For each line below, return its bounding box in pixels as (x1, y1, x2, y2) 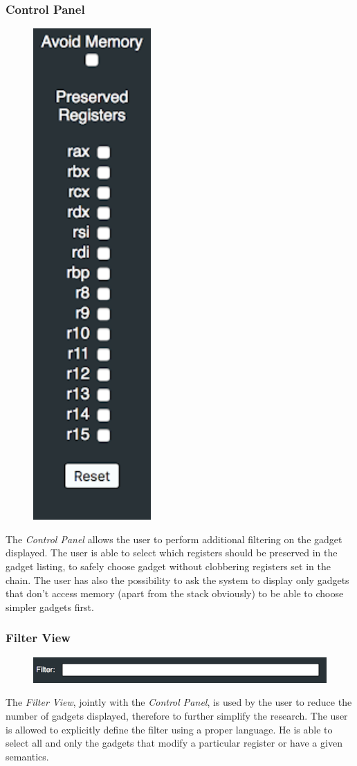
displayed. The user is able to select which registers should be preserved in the (6, 545, 338, 560)
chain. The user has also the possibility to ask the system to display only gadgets (6, 572, 349, 587)
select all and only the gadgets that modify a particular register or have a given (6, 736, 342, 750)
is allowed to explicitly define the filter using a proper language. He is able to (6, 722, 333, 736)
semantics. (6, 749, 49, 763)
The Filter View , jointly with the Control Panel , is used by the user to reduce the (6, 695, 352, 709)
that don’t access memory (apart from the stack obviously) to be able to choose (6, 586, 344, 601)
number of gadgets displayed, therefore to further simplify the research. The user (6, 709, 348, 722)
